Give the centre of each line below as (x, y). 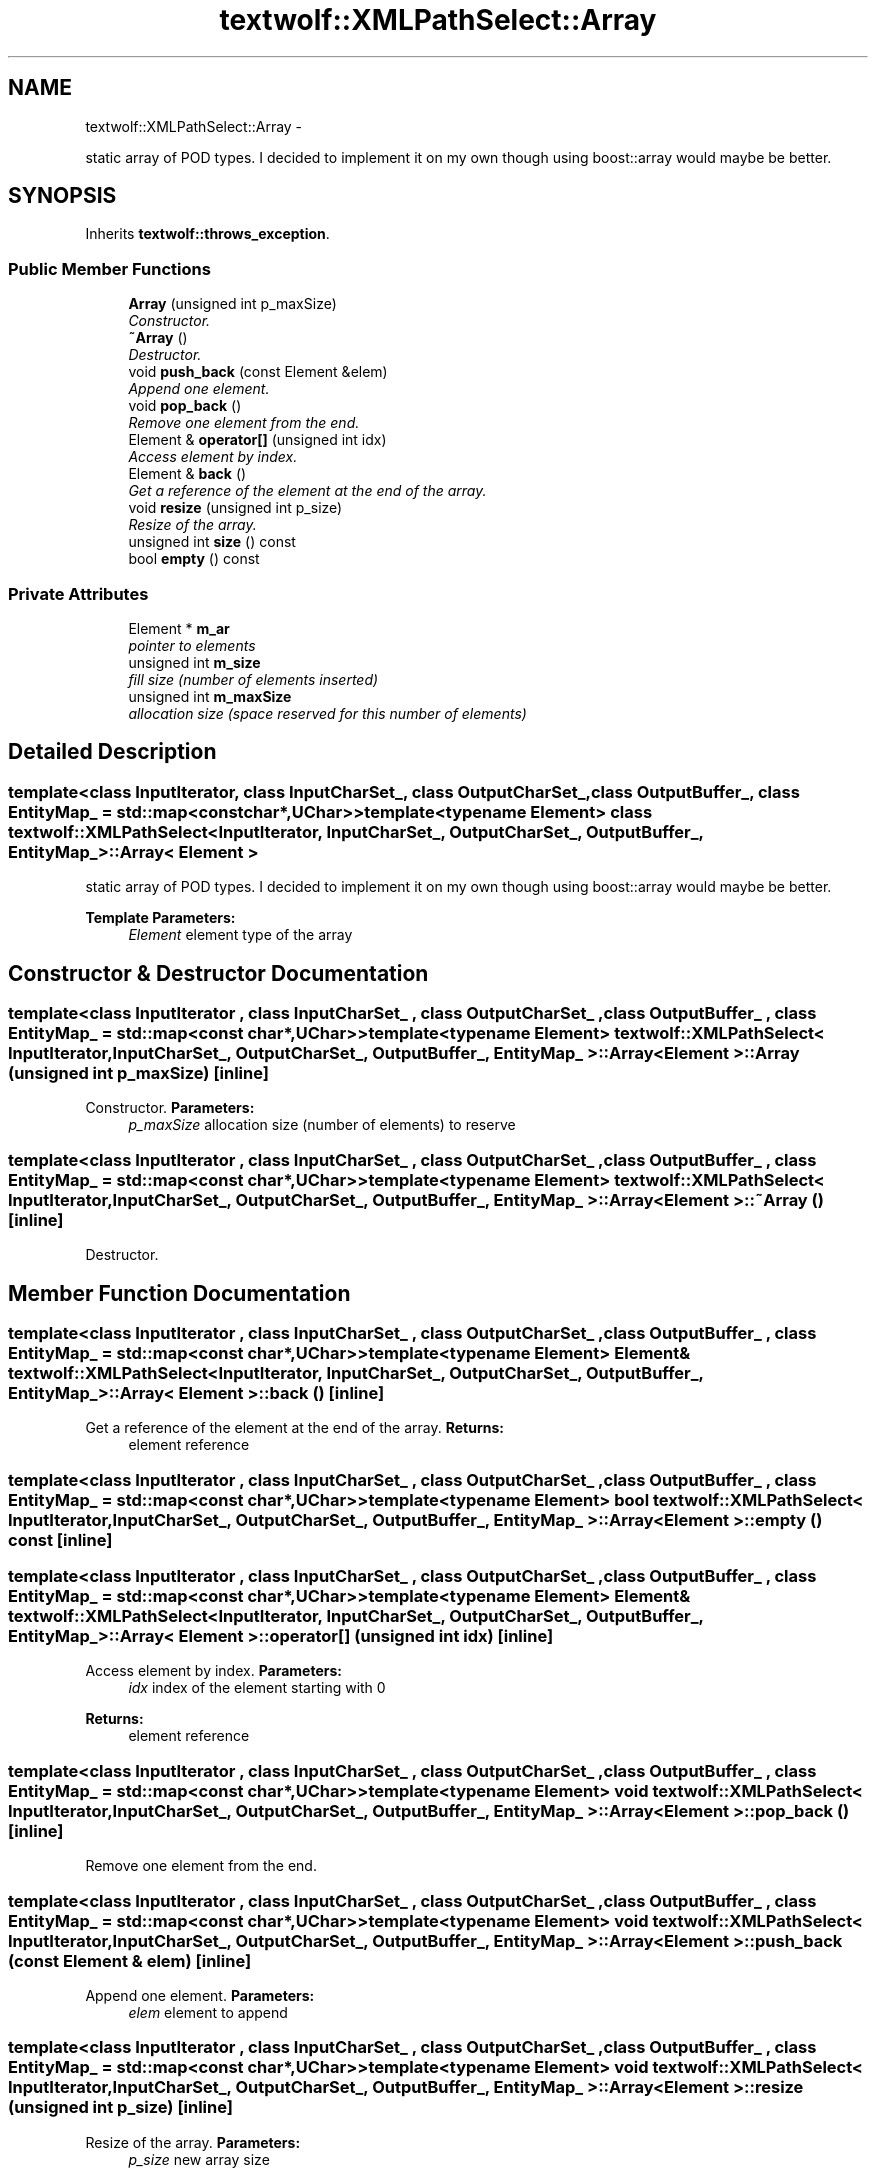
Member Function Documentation (179, 1293)
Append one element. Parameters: (200, 1995)
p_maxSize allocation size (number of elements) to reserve (322, 1125)
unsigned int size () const (212, 542)
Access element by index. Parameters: (213, 1671)
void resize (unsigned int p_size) (235, 508)
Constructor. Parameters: (170, 1108)
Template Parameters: (160, 918)
